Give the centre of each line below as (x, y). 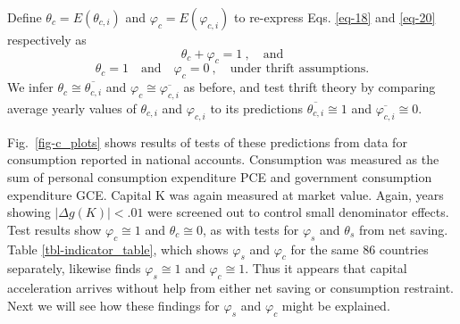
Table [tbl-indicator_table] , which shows (118, 249)
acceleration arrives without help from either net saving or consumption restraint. (230, 288)
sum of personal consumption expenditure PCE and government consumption (220, 176)
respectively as (47, 39)
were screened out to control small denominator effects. (298, 212)
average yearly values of (72, 108)
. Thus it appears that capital (326, 268)
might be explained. (336, 305)
